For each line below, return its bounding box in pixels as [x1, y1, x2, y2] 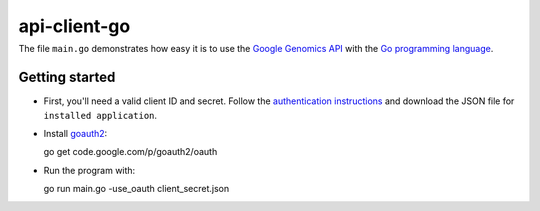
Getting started [18, 69, 116, 86]
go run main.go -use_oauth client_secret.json [43, 183, 230, 195]
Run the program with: [43, 164, 136, 176]
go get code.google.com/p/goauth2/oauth [43, 146, 218, 158]
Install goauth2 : [43, 128, 108, 140]
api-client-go [18, 15, 131, 37]
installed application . [43, 109, 158, 121]
